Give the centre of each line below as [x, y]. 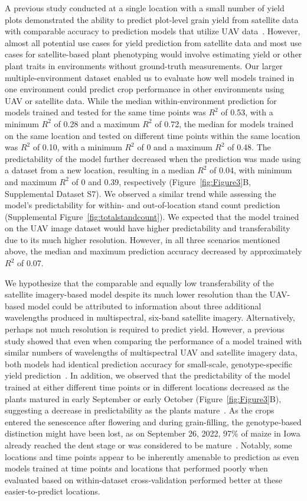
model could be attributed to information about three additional [144, 306]
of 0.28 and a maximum [97, 123]
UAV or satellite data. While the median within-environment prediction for [141, 100]
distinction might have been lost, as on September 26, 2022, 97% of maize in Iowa [153, 433]
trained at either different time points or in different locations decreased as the [147, 387]
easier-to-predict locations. [53, 491]
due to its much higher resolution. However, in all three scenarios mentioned [143, 239]
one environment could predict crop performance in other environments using [145, 89]
